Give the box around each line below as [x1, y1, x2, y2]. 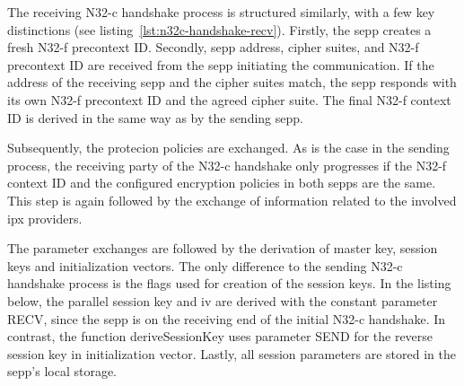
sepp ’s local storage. [7, 362, 117, 381]
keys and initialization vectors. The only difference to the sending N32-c [7, 256, 403, 275]
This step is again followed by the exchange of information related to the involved [7, 190, 457, 209]
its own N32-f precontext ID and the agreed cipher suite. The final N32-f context [7, 90, 451, 109]
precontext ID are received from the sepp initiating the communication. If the [7, 55, 434, 74]
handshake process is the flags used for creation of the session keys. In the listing [7, 274, 451, 293]
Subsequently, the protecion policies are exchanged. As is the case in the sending [7, 138, 450, 157]
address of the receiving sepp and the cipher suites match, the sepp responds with [7, 73, 457, 92]
